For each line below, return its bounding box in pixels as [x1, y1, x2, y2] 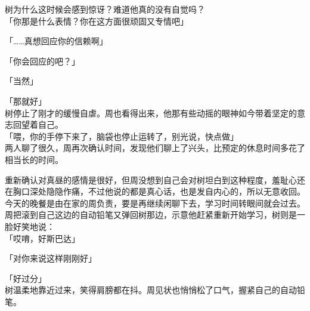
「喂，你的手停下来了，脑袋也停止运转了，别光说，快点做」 [5, 130, 238, 142]
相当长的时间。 [5, 153, 63, 165]
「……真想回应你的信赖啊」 [5, 35, 108, 47]
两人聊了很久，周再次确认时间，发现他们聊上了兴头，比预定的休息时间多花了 [5, 141, 305, 154]
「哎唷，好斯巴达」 [5, 232, 80, 244]
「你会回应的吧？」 [5, 54, 80, 67]
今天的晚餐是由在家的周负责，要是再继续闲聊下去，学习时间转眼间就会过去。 [5, 196, 305, 209]
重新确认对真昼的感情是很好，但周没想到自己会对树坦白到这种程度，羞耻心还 [5, 173, 305, 186]
